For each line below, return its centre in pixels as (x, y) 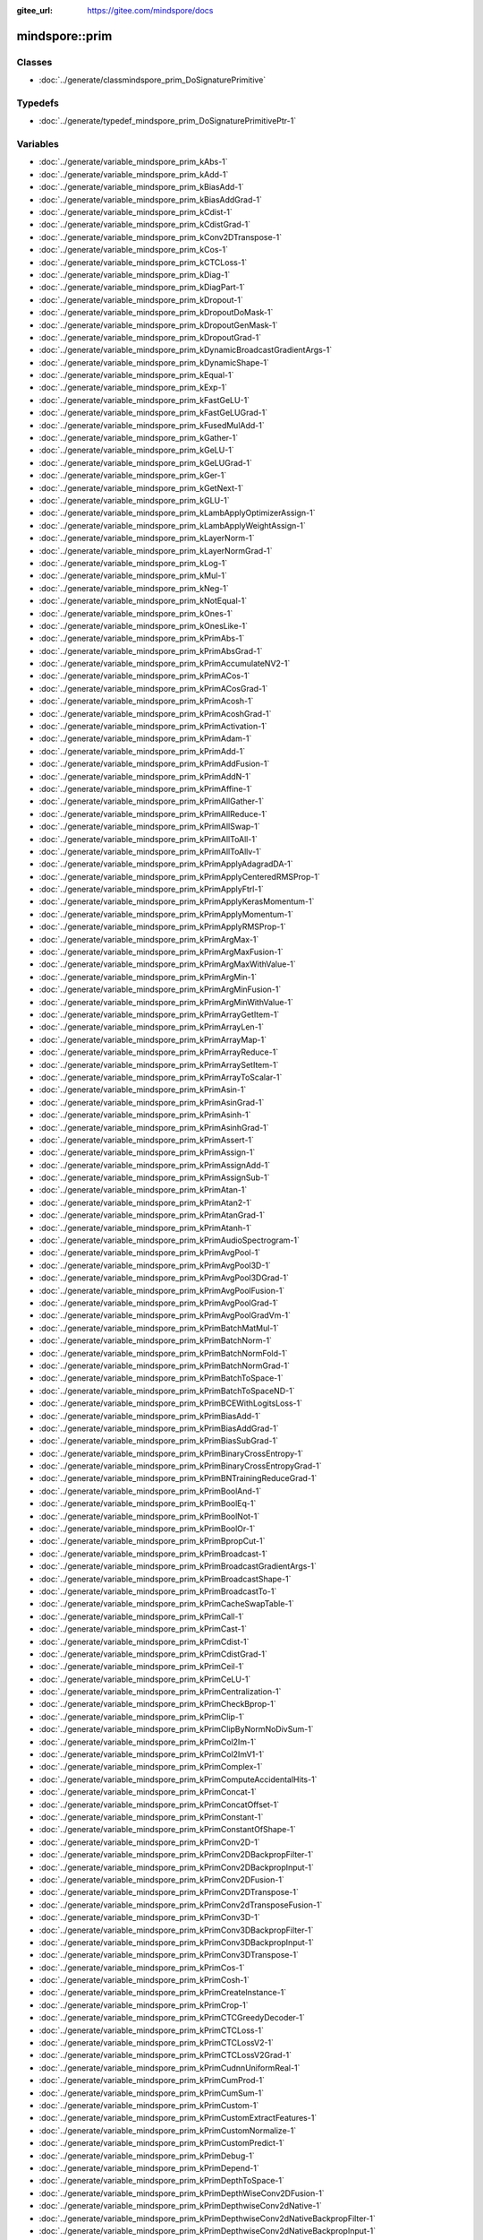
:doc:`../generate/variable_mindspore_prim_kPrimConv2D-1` (149, 1842)
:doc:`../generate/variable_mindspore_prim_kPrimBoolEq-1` (148, 1503)
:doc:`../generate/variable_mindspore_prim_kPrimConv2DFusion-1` (162, 1879)
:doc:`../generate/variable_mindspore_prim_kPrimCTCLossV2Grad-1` (165, 2055)
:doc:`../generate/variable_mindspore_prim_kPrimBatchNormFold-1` (163, 1353)
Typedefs (38, 103)
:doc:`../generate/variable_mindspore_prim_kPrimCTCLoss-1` (151, 2030)
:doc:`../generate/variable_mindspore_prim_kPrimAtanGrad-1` (152, 1215)
